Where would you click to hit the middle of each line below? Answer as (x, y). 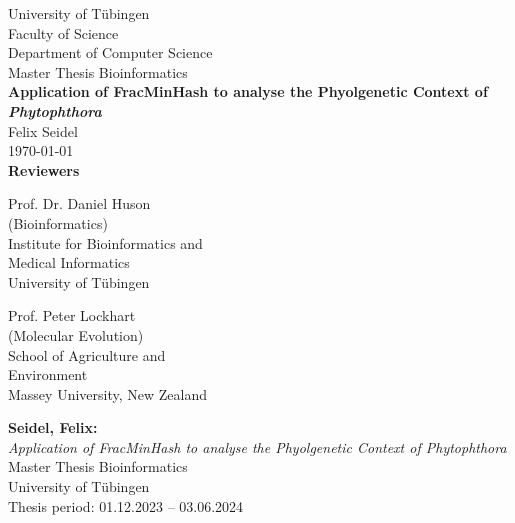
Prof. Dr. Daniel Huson (79, 203)
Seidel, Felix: (53, 427)
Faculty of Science (63, 32)
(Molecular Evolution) (76, 334)
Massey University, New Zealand (107, 393)
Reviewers (44, 169)
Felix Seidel (43, 130)
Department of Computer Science (110, 52)
